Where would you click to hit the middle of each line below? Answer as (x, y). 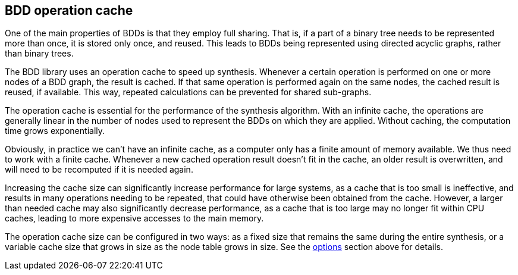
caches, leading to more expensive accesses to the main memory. (134, 218)
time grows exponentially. (55, 131)
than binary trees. (39, 54)
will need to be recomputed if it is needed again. (99, 170)
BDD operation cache (69, 10)
